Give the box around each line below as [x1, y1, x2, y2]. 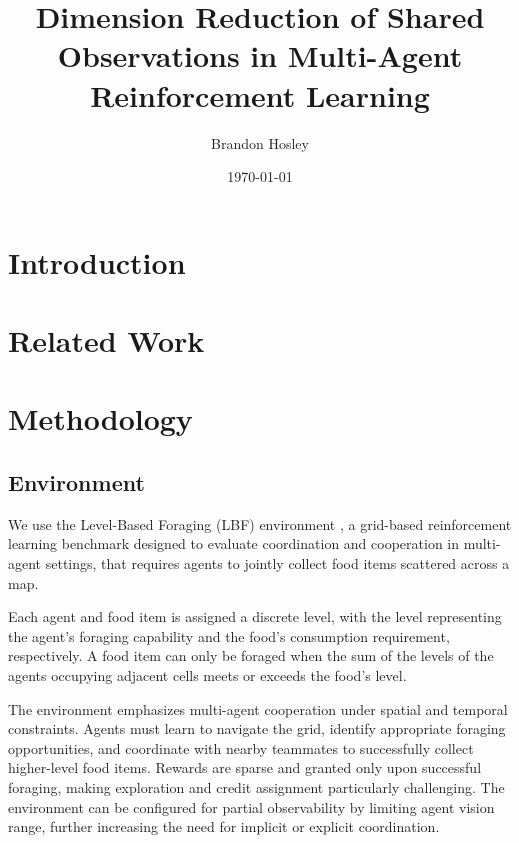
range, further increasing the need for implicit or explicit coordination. [8, 816, 440, 837]
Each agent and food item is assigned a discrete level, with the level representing [8, 606, 502, 627]
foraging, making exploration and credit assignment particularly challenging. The [8, 776, 505, 797]
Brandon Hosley [211, 132, 309, 153]
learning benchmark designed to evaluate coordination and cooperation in [8, 533, 460, 554]
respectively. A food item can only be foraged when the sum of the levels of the [8, 645, 494, 666]
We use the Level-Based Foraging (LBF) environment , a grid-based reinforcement [8, 513, 512, 534]
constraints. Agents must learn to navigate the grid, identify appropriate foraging [8, 718, 506, 739]
